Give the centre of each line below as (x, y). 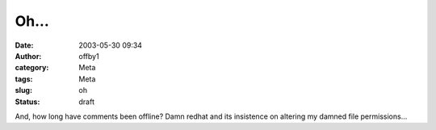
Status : (27, 102)
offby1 (89, 56)
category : (32, 68)
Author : (28, 56)
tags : (24, 79)
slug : (23, 90)
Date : (24, 45)
